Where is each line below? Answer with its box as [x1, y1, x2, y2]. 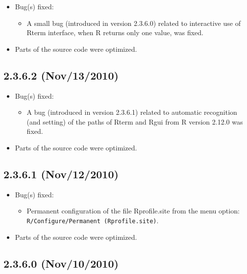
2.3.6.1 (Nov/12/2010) [3, 166, 119, 181]
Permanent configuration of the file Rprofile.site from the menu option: [26, 206, 240, 216]
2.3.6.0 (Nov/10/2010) [3, 255, 119, 271]
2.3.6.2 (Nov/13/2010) [3, 67, 119, 83]
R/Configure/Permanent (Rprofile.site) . [26, 215, 159, 225]
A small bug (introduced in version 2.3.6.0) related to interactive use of [26, 18, 241, 28]
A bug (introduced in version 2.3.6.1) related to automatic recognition [26, 107, 237, 117]
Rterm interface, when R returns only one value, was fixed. [26, 27, 203, 38]
